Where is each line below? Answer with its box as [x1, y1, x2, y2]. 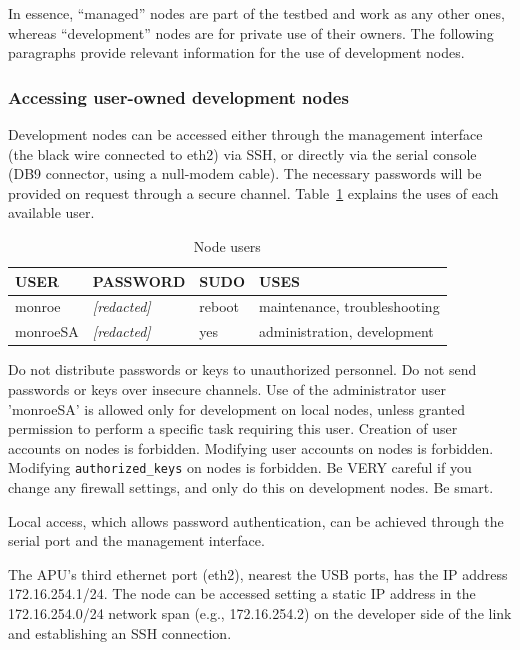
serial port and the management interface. [8, 530, 265, 551]
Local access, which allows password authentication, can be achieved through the [8, 510, 504, 531]
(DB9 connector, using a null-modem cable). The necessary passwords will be [8, 163, 482, 184]
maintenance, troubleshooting [259, 296, 440, 317]
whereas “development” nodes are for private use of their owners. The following [8, 22, 494, 43]
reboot [199, 296, 239, 317]
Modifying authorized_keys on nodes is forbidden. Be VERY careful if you [8, 457, 472, 478]
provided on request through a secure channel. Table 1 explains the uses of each [8, 182, 499, 203]
